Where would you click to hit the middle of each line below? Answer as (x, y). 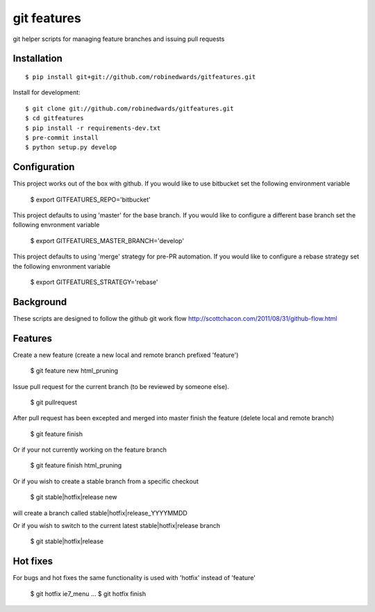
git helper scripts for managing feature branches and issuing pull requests (119, 39)
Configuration (44, 167)
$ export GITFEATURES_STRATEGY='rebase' (94, 282)
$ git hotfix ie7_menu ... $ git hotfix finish (88, 593)
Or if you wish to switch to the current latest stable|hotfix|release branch (116, 526)
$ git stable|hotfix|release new (74, 497)
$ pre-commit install (62, 138)
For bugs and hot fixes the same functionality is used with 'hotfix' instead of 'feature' (134, 578)
